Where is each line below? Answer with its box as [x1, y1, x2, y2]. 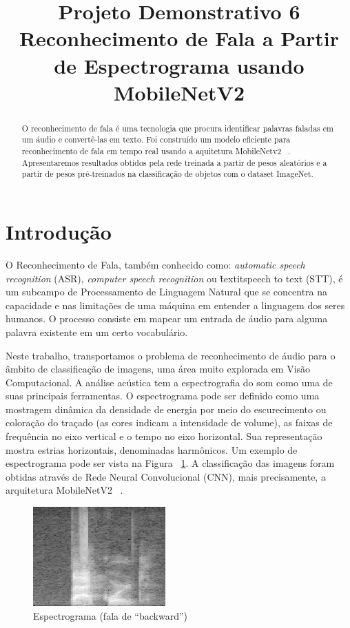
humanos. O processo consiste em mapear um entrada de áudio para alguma [6, 311, 328, 326]
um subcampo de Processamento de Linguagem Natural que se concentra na [6, 284, 328, 299]
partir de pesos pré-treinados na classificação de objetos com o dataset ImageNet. [21, 168, 313, 180]
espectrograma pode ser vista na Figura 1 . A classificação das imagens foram [6, 456, 335, 470]
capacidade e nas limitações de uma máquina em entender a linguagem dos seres [6, 297, 345, 312]
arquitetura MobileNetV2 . [6, 483, 123, 497]
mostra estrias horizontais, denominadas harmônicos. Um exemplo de [6, 442, 298, 457]
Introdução [6, 218, 112, 246]
